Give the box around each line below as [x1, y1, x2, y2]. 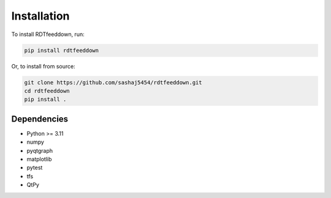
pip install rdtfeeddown [24, 46, 99, 54]
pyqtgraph [26, 147, 53, 154]
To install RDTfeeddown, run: [11, 31, 85, 38]
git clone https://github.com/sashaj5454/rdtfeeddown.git [24, 79, 202, 86]
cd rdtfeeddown [24, 87, 70, 94]
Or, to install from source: [11, 62, 76, 70]
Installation [11, 9, 70, 23]
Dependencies [11, 114, 69, 124]
